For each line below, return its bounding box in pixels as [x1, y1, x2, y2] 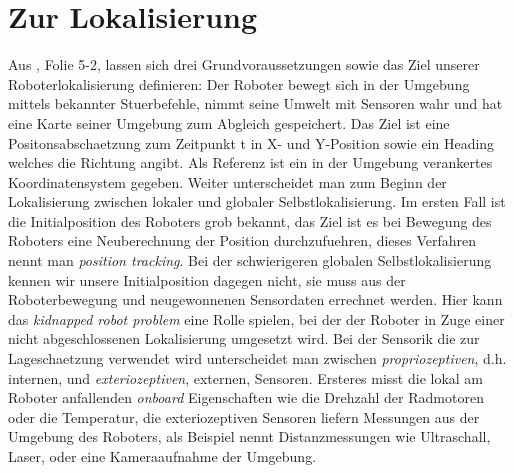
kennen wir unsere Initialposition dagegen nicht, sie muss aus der [8, 269, 406, 290]
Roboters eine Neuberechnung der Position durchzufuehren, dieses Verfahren [8, 230, 477, 251]
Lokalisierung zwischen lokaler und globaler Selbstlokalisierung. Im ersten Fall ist [8, 191, 506, 212]
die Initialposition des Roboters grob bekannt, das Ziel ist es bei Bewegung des [8, 210, 492, 231]
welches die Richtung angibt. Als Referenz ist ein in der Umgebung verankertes [8, 152, 493, 173]
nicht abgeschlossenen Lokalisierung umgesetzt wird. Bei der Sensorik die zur [8, 328, 480, 349]
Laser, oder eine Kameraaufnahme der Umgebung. [8, 446, 317, 466]
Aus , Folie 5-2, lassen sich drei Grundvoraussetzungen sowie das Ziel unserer [8, 54, 480, 75]
